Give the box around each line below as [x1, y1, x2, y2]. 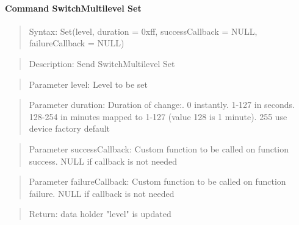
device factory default [29, 122, 110, 135]
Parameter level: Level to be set [29, 77, 148, 90]
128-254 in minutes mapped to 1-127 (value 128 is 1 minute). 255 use [29, 110, 287, 123]
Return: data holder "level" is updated [29, 207, 171, 220]
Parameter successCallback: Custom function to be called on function [29, 142, 289, 155]
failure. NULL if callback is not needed [29, 187, 175, 199]
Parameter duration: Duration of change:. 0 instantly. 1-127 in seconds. [29, 98, 295, 111]
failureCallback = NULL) [29, 37, 124, 49]
